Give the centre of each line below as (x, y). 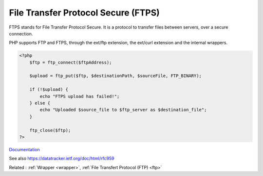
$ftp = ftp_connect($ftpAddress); (71, 62)
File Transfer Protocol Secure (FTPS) (85, 13)
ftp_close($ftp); (50, 130)
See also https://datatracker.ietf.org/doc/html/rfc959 (62, 159)
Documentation (24, 149)
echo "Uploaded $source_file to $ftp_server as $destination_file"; (123, 110)
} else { (40, 103)
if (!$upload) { (49, 89)
